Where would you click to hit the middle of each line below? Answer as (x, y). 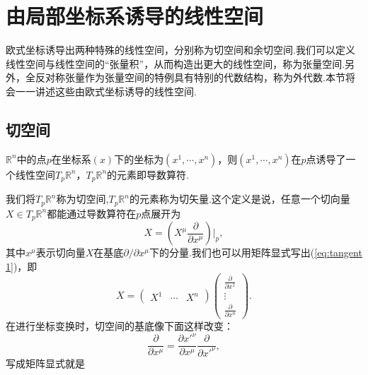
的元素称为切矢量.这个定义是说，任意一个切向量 (240, 199)
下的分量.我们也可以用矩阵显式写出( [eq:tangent (255, 252)
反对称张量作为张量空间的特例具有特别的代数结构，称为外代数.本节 (190, 77)
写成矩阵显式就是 (45, 363)
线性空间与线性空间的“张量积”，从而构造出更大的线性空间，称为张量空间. (176, 63)
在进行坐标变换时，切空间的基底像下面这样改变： (120, 326)
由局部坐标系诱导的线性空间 (135, 16)
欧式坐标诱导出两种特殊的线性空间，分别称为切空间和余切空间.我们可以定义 (180, 50)
